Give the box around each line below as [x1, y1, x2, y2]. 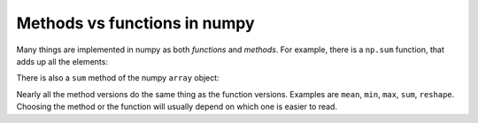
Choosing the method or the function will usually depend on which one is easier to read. [16, 102, 338, 112]
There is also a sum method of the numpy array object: [16, 73, 220, 83]
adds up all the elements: [16, 56, 108, 66]
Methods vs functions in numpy [16, 13, 256, 33]
